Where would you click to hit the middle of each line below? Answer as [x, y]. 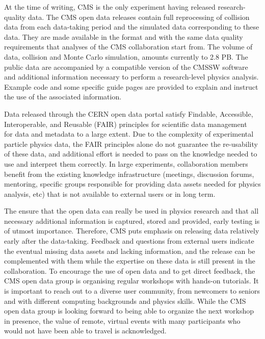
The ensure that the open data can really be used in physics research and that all [131, 211]
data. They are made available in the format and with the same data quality [124, 36]
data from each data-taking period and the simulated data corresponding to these [132, 27]
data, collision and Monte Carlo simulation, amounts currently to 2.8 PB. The [126, 56]
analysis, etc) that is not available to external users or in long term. [110, 193]
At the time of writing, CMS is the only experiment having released [110, 7]
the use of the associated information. [63, 97]
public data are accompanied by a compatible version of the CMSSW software [126, 67]
